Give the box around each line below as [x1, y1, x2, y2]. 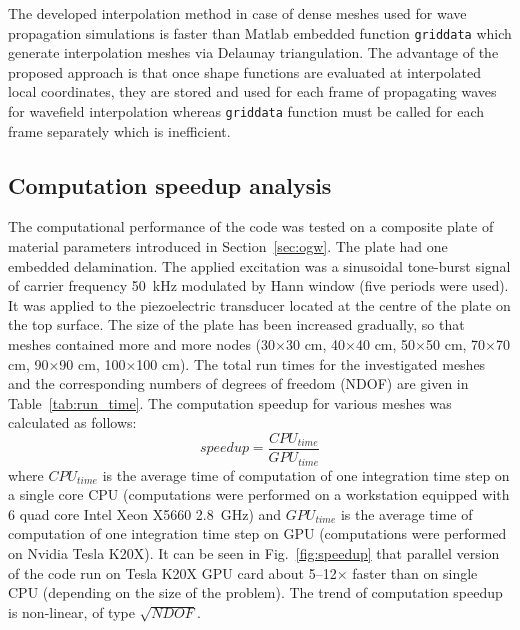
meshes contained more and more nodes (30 [8, 334, 276, 355]
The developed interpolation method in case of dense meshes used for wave [8, 3, 467, 23]
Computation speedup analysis [8, 169, 332, 200]
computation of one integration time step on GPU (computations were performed [8, 523, 507, 544]
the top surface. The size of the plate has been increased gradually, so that [8, 314, 465, 335]
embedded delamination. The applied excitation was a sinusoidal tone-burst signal [8, 255, 511, 276]
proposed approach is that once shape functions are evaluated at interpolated [8, 61, 481, 82]
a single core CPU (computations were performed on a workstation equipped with [8, 484, 510, 505]
